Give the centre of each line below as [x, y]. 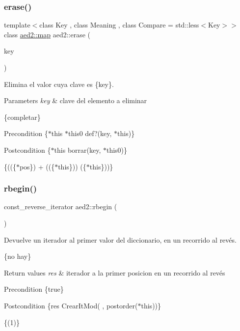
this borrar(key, [78, 150]
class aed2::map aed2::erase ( [47, 34]
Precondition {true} [34, 289]
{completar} [22, 117]
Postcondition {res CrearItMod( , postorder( [71, 305]
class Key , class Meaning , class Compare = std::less [119, 25]
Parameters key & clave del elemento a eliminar [76, 100]
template [17, 25]
